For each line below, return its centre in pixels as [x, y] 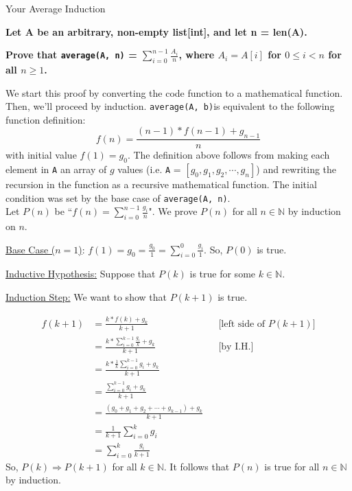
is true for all [292, 466]
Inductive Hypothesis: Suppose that [81, 274]
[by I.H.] [236, 347]
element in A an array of [56, 169]
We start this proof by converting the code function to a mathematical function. [174, 92]
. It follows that [197, 466]
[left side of [242, 324]
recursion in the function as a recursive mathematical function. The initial [161, 184]
